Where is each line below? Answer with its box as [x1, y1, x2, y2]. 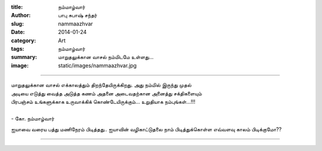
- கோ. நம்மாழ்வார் [11, 115, 55, 122]
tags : [11, 45, 24, 52]
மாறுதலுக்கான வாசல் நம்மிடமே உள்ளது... [58, 54, 154, 61]
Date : [11, 29, 25, 36]
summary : [11, 54, 38, 61]
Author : [11, 12, 31, 19]
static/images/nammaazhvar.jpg [58, 61, 137, 69]
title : [11, 4, 23, 10]
